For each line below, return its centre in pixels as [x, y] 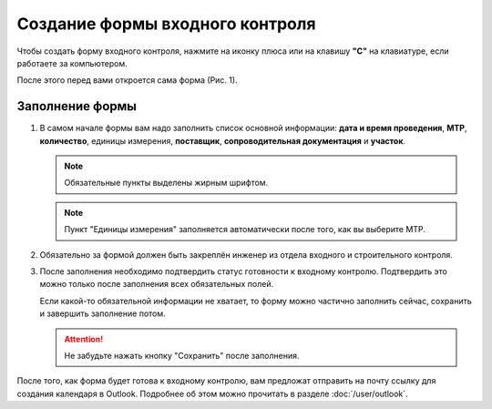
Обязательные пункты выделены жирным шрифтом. [166, 183]
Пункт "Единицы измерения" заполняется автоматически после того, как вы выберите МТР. [245, 230]
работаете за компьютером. [72, 63]
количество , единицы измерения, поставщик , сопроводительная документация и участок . [222, 140]
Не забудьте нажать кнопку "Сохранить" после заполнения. [182, 355]
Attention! [84, 339]
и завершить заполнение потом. [102, 313]
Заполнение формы [77, 106]
